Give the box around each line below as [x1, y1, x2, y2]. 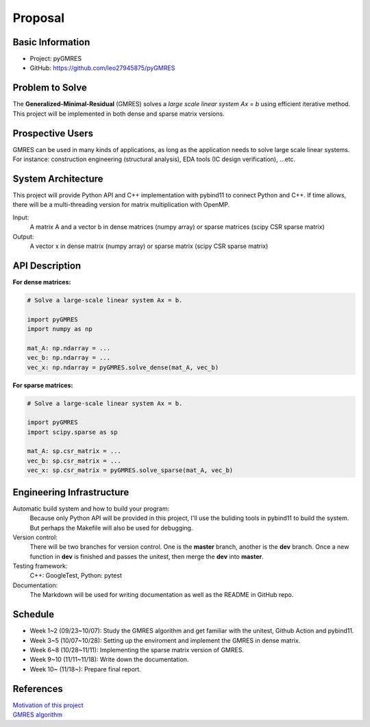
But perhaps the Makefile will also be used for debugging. [29, 523, 193, 532]
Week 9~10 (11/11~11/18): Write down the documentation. [29, 655, 189, 664]
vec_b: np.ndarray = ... [27, 354, 111, 362]
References [12, 682, 63, 695]
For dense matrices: [12, 278, 71, 286]
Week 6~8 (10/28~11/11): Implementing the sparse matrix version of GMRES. [29, 645, 245, 654]
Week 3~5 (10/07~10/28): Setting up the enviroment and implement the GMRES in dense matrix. [29, 636, 301, 644]
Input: [12, 213, 29, 221]
